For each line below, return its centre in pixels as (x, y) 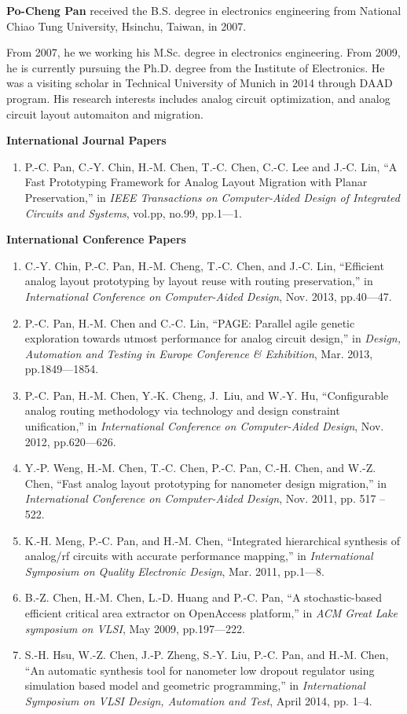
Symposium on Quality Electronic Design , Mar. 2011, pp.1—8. (174, 571)
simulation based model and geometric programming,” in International (195, 685)
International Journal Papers (86, 140)
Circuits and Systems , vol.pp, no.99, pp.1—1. (133, 212)
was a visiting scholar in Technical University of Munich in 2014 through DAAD (200, 83)
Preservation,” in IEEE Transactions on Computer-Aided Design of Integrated (212, 197)
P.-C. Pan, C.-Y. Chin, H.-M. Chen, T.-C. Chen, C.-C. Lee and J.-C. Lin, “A (211, 166)
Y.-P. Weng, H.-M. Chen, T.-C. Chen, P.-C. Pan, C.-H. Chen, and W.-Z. (200, 468)
